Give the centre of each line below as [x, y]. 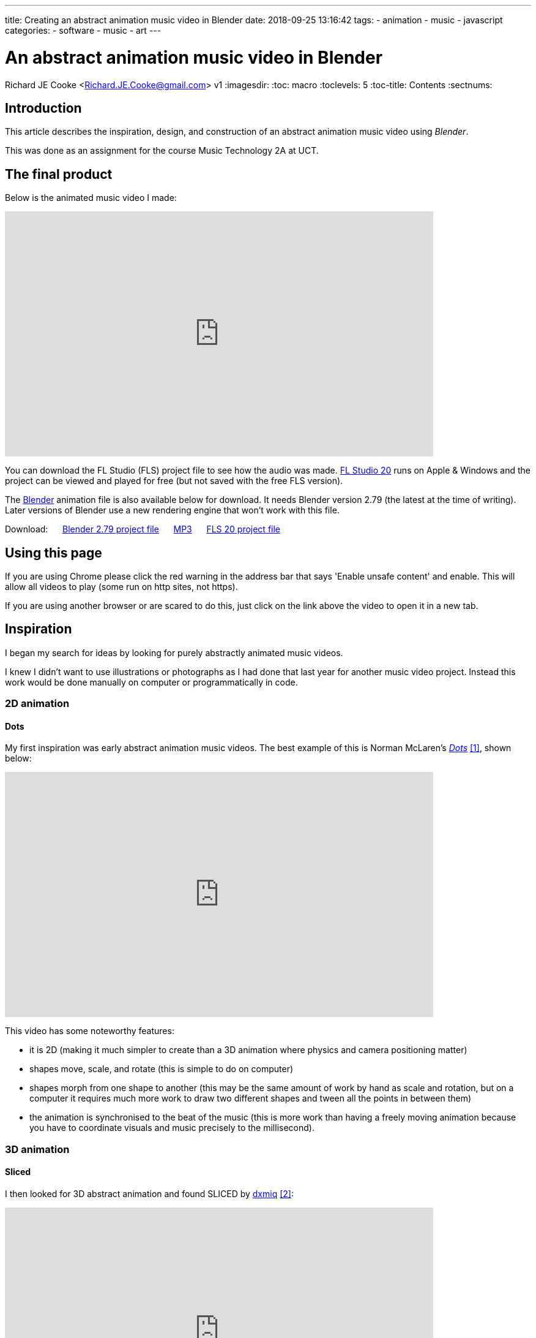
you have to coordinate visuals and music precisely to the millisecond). [172, 1128]
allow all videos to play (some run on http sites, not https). [121, 587]
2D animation [37, 704]
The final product [59, 174]
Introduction [43, 108]
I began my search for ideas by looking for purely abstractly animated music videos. [174, 652]
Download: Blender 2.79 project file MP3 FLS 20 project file [143, 529]
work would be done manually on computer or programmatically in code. [151, 682]
